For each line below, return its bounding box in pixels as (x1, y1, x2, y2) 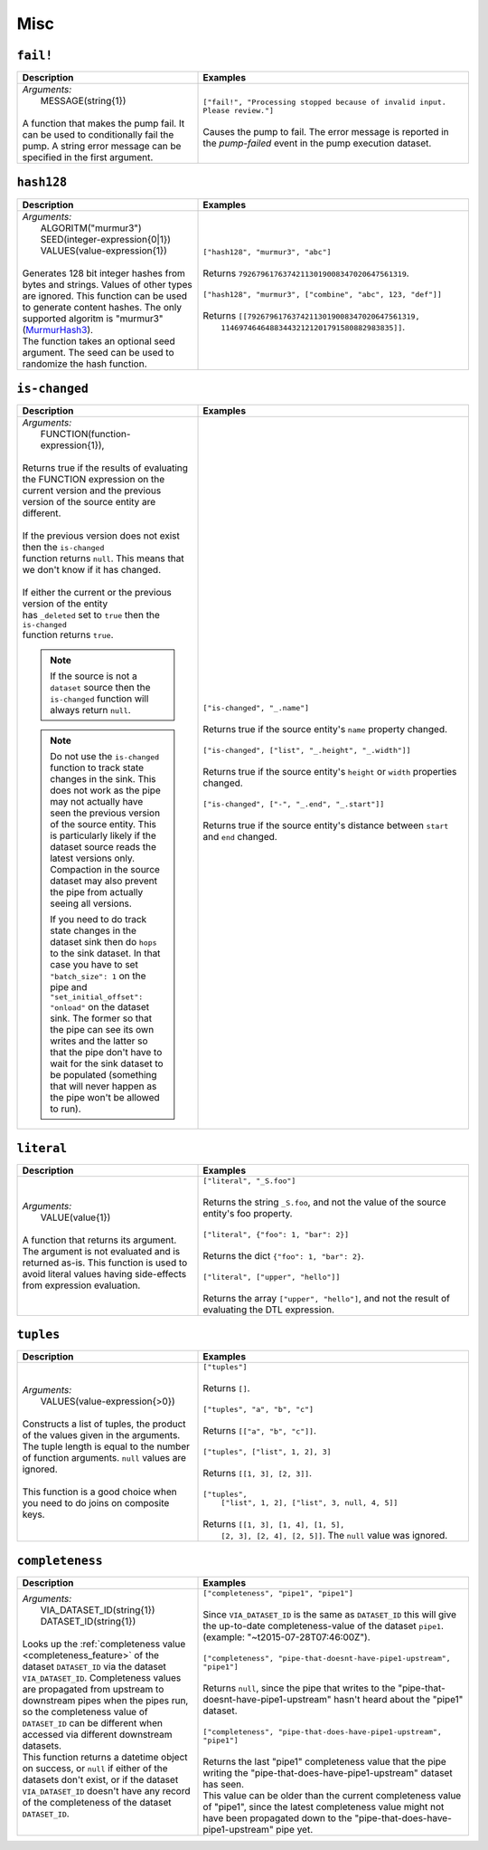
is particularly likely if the (50, 829, 157, 842)
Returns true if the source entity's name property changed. (202, 722, 447, 735)
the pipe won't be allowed (50, 1092, 160, 1104)
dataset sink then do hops (50, 936, 157, 949)
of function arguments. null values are (22, 1451, 187, 1464)
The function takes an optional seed (22, 335, 175, 348)
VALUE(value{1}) (40, 1211, 111, 1224)
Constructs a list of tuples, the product (22, 1417, 186, 1430)
